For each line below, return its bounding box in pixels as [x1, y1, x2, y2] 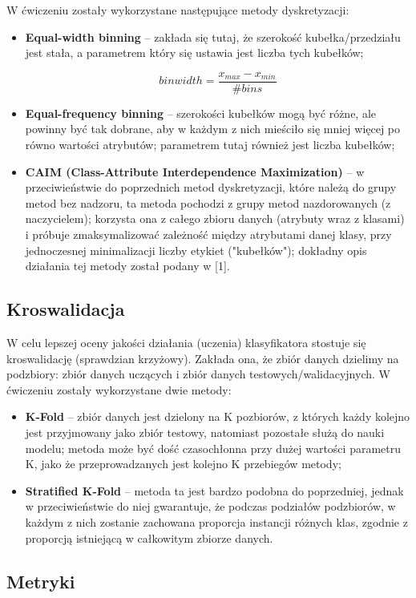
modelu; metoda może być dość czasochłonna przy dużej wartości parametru [25, 439, 402, 456]
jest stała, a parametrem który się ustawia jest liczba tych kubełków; [25, 44, 364, 61]
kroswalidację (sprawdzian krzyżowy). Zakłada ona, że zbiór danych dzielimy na [6, 350, 399, 366]
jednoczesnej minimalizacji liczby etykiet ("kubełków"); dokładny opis [25, 241, 367, 258]
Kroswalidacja [6, 297, 125, 321]
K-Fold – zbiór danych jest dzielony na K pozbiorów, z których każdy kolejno [25, 408, 410, 425]
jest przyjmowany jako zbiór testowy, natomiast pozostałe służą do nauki [25, 423, 385, 440]
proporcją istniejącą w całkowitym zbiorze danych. [25, 529, 273, 546]
